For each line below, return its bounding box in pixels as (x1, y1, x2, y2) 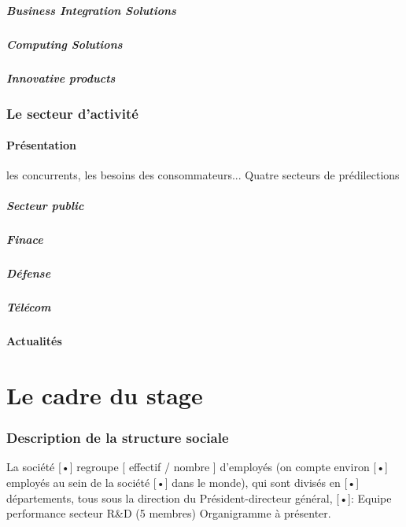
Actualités (6, 333, 62, 349)
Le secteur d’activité (6, 103, 138, 123)
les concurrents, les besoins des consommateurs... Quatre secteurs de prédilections (6, 167, 400, 183)
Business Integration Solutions (6, 2, 176, 18)
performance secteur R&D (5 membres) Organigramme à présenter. (6, 505, 331, 521)
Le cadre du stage (6, 379, 203, 411)
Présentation (6, 137, 77, 153)
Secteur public (6, 197, 84, 214)
